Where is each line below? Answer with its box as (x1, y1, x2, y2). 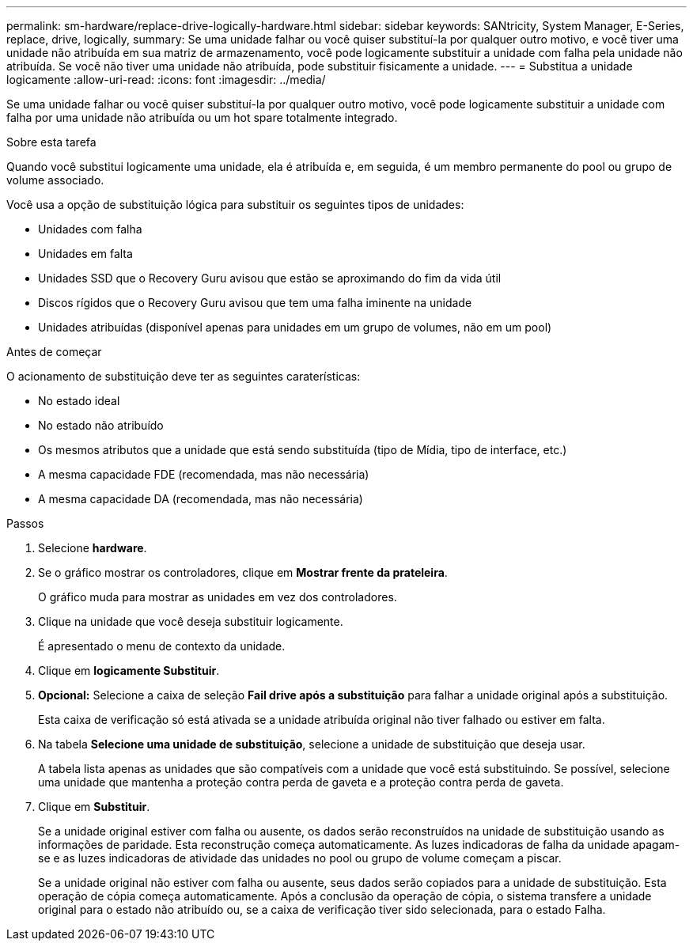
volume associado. (6, 173, 104, 187)
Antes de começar (6, 345, 102, 358)
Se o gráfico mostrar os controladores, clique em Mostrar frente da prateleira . (38, 566, 448, 579)
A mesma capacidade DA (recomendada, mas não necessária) (38, 492, 363, 506)
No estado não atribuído (38, 419, 164, 432)
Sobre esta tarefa (6, 135, 97, 149)
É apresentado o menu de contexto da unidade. (38, 639, 286, 653)
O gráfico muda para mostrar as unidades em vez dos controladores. (38, 590, 397, 604)
